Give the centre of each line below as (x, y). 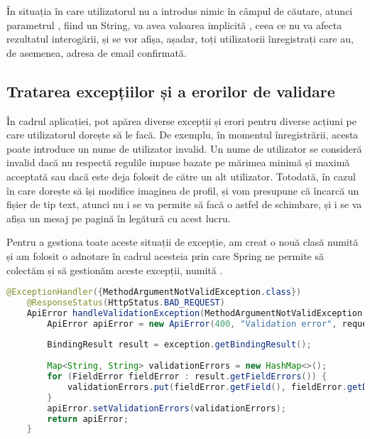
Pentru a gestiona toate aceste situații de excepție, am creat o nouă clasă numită (183, 242)
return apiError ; (88, 419)
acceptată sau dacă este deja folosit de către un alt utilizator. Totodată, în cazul (181, 176)
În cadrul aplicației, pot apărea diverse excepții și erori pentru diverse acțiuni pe (181, 120)
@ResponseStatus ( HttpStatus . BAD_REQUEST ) (126, 302)
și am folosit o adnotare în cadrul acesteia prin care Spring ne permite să (165, 255)
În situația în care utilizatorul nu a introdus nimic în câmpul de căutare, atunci (180, 11)
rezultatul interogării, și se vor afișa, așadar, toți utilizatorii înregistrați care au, (180, 39)
